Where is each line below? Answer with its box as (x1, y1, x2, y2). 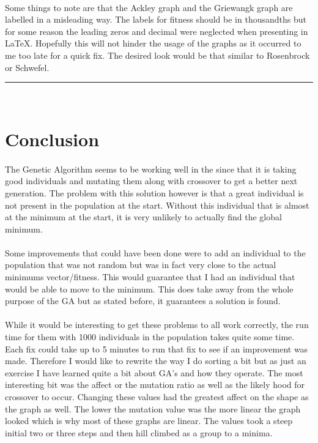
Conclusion (5, 126, 100, 151)
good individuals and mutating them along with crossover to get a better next (5, 174, 298, 187)
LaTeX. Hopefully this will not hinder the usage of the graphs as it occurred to (5, 37, 301, 50)
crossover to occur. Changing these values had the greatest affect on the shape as (5, 390, 309, 403)
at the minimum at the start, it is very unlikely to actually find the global (5, 210, 282, 223)
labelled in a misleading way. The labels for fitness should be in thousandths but (5, 13, 306, 26)
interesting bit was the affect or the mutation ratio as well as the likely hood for (5, 378, 305, 391)
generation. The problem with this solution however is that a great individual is (5, 186, 304, 199)
